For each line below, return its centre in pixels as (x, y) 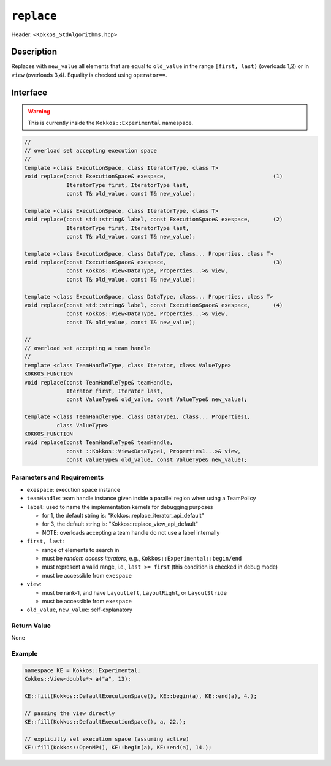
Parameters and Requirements (58, 477)
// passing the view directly (70, 713)
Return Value (31, 626)
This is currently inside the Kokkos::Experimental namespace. (111, 123)
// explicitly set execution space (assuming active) (107, 739)
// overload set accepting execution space (91, 151)
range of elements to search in (81, 550)
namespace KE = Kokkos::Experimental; (82, 670)
